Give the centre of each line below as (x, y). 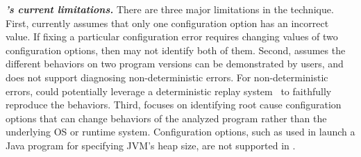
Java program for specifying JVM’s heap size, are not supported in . (151, 145)
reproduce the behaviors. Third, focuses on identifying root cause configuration (174, 105)
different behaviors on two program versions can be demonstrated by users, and (175, 64)
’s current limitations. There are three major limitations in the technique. (170, 9)
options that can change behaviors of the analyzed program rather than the (166, 118)
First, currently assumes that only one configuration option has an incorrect (167, 23)
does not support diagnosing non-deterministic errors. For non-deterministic (167, 77)
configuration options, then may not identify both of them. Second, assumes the (176, 50)
